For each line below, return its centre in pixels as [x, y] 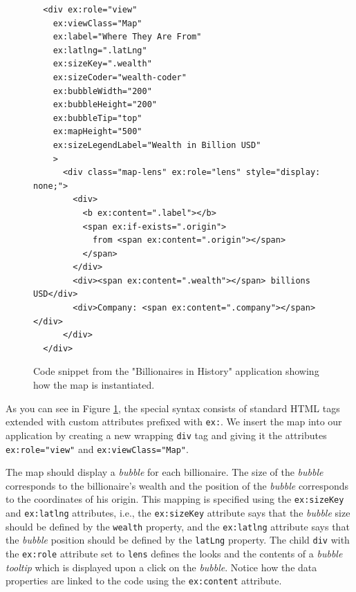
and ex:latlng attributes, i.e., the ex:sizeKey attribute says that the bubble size [178, 513]
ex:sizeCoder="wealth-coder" [120, 77]
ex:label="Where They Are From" [127, 37]
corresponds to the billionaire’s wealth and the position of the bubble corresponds [177, 485]
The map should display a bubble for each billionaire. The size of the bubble [165, 472]
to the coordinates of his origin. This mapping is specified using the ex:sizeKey [175, 499]
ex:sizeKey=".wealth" [102, 64]
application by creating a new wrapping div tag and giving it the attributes [166, 435]
